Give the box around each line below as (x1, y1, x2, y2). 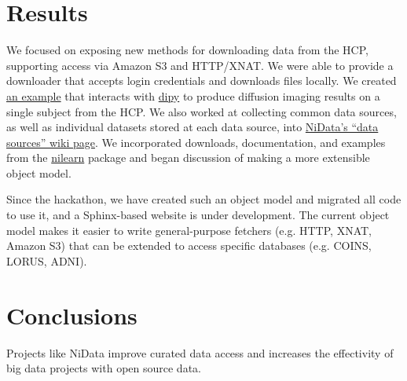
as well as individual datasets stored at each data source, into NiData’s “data (6, 119, 379, 135)
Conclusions (6, 299, 137, 331)
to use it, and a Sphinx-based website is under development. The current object (6, 207, 390, 223)
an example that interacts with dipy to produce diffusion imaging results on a (6, 87, 380, 104)
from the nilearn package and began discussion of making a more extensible (6, 149, 370, 166)
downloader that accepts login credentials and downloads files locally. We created (6, 72, 397, 89)
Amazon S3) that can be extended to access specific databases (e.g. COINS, (6, 237, 372, 254)
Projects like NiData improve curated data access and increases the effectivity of (6, 344, 394, 361)
